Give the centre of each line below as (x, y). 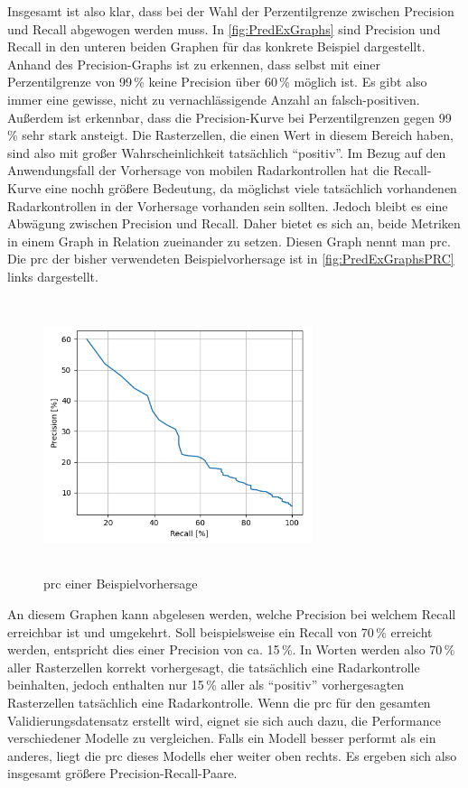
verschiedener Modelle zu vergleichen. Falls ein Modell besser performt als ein (222, 738)
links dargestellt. (53, 276)
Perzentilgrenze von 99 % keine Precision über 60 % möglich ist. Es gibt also (217, 82)
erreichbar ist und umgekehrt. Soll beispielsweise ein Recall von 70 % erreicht (220, 631)
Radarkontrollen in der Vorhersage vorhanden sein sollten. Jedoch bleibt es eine (228, 205)
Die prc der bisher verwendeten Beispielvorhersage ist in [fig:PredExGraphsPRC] (231, 259)
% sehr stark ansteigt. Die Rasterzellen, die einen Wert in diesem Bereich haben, (230, 135)
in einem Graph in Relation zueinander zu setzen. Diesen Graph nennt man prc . (229, 241)
